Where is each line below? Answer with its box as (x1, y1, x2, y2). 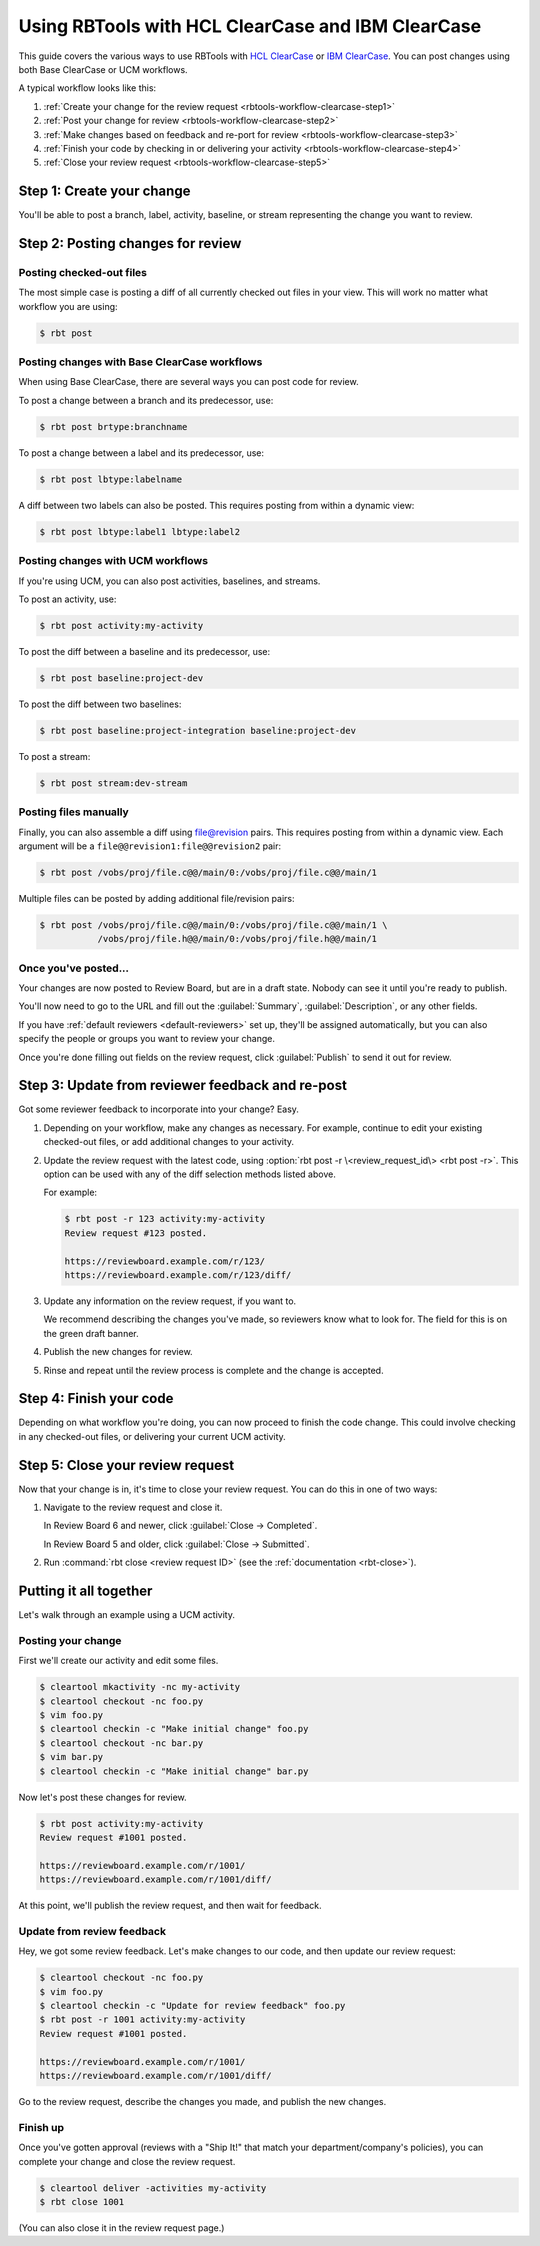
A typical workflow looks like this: (18, 82, 157, 94)
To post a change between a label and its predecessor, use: (18, 446, 265, 459)
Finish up (18, 2120, 65, 2134)
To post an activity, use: (18, 593, 117, 605)
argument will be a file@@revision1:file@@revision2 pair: (18, 840, 282, 852)
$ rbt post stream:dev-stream (39, 777, 188, 789)
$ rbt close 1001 (39, 2196, 125, 2207)
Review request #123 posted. (64, 1227, 208, 1239)
